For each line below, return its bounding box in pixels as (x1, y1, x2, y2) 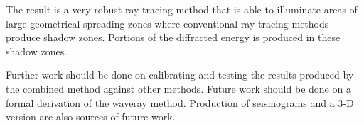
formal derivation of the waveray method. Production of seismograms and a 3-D (6, 95, 354, 110)
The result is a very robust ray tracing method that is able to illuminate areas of (6, 2, 358, 16)
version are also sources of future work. (6, 109, 176, 124)
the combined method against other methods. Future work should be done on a (6, 81, 351, 96)
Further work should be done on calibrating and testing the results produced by (6, 67, 354, 82)
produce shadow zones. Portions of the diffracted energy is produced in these (6, 30, 341, 45)
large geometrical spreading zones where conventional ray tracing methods (6, 16, 329, 30)
